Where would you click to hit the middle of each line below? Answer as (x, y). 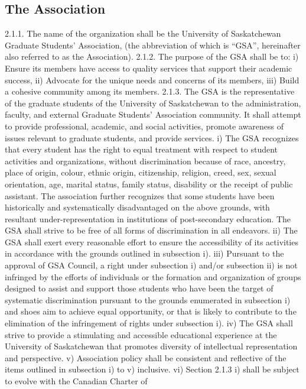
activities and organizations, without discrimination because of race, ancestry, (145, 161)
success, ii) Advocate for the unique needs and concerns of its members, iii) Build (152, 80)
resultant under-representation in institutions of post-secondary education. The (148, 218)
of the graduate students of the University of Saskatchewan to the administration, (153, 103)
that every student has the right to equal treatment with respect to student (141, 149)
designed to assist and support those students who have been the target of (139, 288)
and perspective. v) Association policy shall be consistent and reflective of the (146, 357)
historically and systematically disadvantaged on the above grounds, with (137, 207)
